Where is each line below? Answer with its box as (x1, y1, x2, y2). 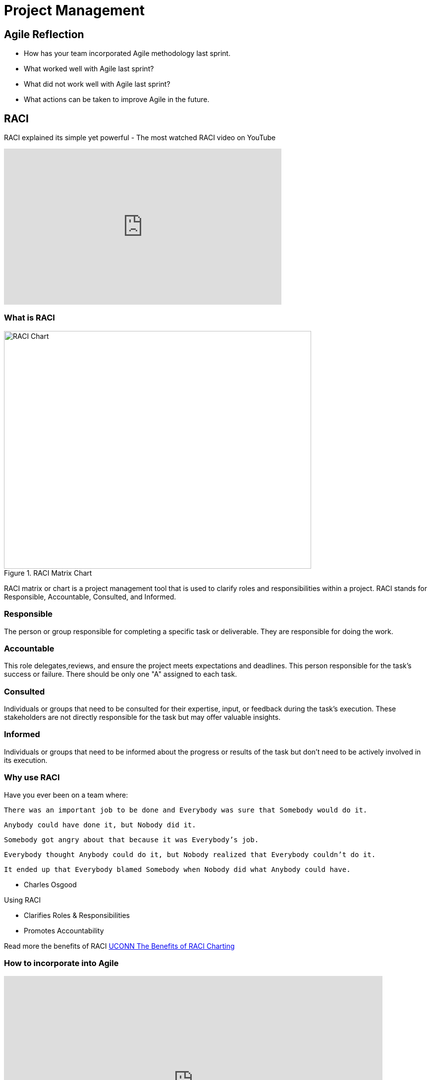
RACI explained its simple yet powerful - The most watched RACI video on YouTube (4, 133, 276, 142)
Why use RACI (4, 772, 60, 783)
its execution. (4, 756, 48, 764)
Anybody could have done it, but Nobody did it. (4, 820, 196, 829)
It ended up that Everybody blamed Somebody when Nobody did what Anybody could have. (4, 865, 351, 873)
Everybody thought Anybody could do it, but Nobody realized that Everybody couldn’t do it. (4, 850, 376, 859)
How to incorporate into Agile (4, 958, 119, 968)
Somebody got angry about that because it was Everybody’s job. (4, 835, 259, 844)
